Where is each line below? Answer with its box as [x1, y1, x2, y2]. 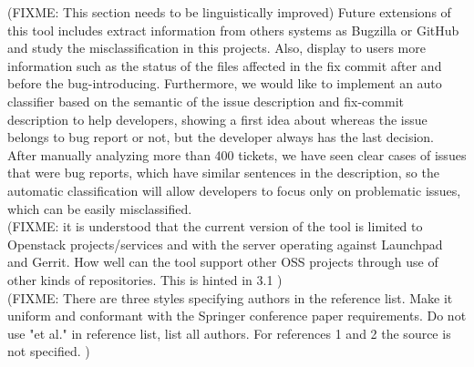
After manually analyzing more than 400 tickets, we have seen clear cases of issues [7, 145, 467, 164]
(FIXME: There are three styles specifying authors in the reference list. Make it [7, 288, 453, 307]
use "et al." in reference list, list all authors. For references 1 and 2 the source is [7, 323, 451, 342]
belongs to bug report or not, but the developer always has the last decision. [7, 127, 434, 147]
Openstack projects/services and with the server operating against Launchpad [7, 234, 443, 253]
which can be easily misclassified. [7, 199, 192, 218]
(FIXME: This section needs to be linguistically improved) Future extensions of [7, 3, 451, 21]
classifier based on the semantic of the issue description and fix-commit [7, 91, 404, 110]
